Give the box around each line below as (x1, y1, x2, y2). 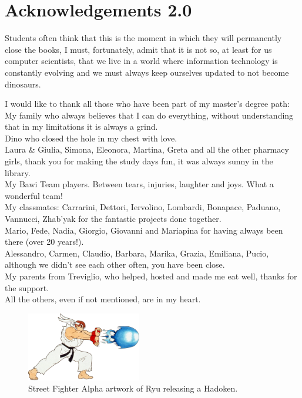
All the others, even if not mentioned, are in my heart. (5, 293, 201, 305)
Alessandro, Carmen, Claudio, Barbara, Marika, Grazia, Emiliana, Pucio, (5, 247, 269, 259)
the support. (5, 281, 49, 294)
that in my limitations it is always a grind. (5, 120, 158, 133)
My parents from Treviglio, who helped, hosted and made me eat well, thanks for (5, 270, 297, 282)
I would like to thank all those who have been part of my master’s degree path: (5, 97, 290, 110)
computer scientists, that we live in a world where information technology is (5, 55, 278, 67)
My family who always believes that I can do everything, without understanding (5, 109, 294, 121)
